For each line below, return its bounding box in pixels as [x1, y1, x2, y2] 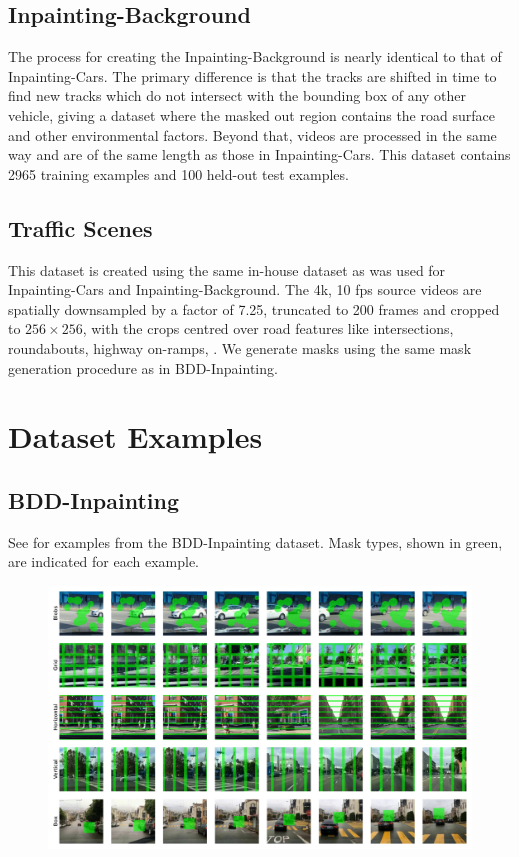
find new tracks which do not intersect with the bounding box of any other [8, 85, 467, 106]
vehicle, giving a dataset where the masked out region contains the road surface [8, 104, 495, 125]
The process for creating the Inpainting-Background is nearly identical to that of [8, 46, 502, 67]
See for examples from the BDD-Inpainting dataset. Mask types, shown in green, [8, 531, 503, 552]
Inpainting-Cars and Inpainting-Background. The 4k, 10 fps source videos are [8, 279, 482, 300]
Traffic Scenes [8, 212, 153, 243]
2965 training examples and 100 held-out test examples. [8, 163, 349, 184]
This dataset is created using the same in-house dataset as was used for [8, 259, 446, 280]
